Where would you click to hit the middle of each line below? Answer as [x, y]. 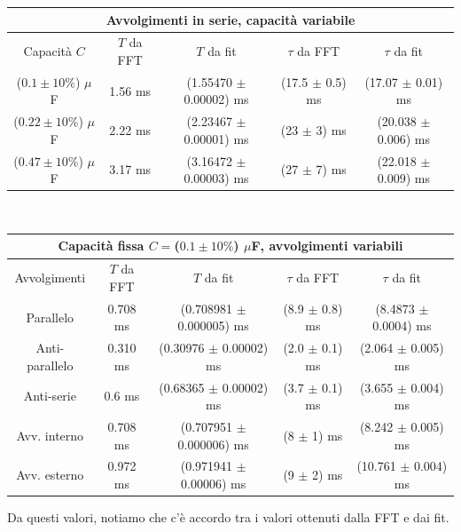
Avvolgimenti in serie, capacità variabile [230, 19]
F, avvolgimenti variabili [327, 246]
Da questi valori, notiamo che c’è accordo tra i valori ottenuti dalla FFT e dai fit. [228, 517]
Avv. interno [50, 435]
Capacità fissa [101, 246]
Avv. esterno [50, 475]
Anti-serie [50, 396]
